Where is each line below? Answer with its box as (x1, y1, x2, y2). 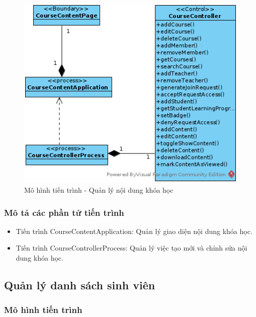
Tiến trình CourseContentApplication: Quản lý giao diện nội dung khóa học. (16, 225, 252, 236)
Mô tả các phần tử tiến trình (4, 206, 124, 218)
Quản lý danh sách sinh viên (4, 277, 155, 293)
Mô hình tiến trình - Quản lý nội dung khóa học (24, 185, 174, 195)
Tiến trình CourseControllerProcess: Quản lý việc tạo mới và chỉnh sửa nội (16, 243, 247, 253)
